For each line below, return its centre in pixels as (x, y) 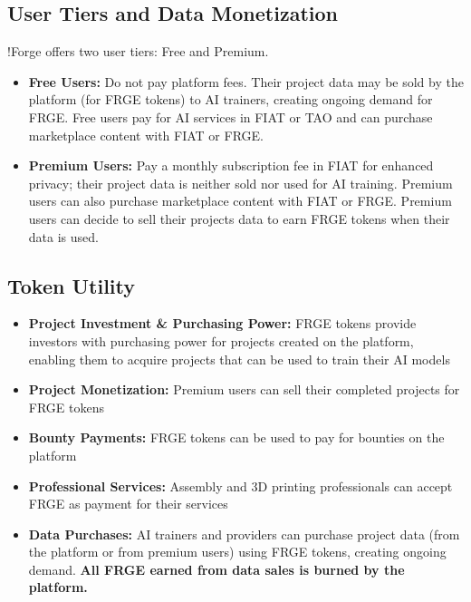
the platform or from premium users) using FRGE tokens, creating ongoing (237, 552)
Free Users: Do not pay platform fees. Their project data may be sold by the (246, 81)
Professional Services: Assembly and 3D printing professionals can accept (240, 485)
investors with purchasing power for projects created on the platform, (221, 340)
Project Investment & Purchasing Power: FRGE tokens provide (222, 323)
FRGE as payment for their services (128, 504)
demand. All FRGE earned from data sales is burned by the (216, 569)
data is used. (63, 236)
